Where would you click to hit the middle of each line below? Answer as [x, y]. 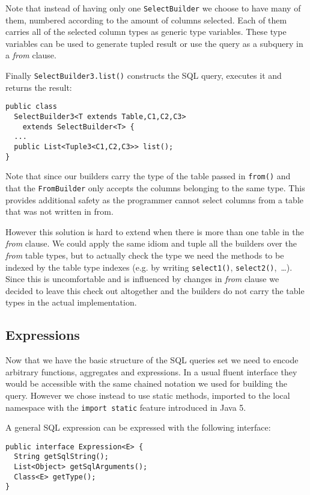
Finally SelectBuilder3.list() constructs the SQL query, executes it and [144, 75]
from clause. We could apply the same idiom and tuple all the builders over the [151, 243]
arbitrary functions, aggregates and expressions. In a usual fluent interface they [151, 371]
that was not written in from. [59, 211]
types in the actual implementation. [71, 302]
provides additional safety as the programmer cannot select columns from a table [155, 199]
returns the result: [39, 87]
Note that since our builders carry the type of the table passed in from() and [148, 176]
